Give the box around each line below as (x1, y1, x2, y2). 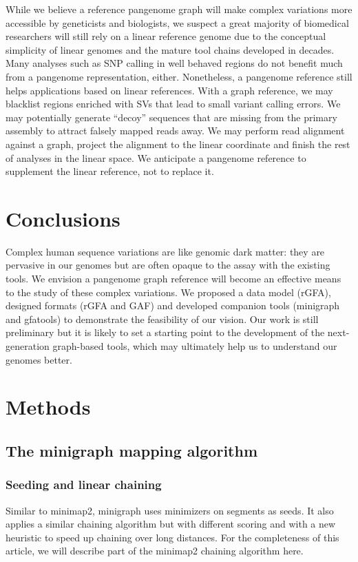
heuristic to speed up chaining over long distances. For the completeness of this (6, 530, 339, 544)
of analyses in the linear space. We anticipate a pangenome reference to (6, 150, 306, 165)
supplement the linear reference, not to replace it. (6, 164, 214, 178)
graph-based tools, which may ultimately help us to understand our (52, 339, 337, 353)
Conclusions (6, 204, 120, 232)
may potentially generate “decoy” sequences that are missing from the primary (6, 110, 337, 124)
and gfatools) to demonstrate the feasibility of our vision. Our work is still (6, 311, 319, 326)
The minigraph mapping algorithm (6, 439, 258, 461)
